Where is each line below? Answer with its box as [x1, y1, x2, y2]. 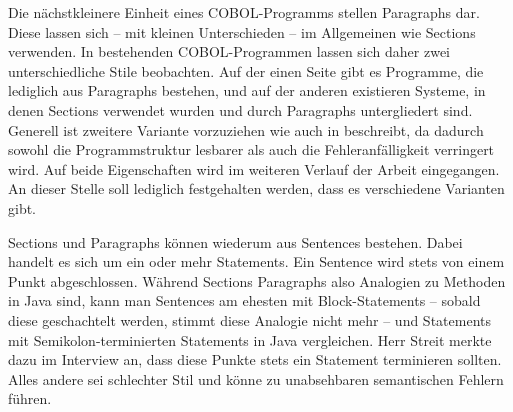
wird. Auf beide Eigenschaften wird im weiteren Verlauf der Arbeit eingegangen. [8, 158, 500, 179]
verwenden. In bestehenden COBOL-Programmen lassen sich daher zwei [8, 41, 451, 62]
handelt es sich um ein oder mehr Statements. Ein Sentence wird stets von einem [8, 251, 505, 272]
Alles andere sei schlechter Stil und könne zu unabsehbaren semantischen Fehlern [8, 368, 504, 389]
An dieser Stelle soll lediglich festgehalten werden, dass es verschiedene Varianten [8, 178, 505, 199]
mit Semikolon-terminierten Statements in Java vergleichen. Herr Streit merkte [8, 329, 492, 350]
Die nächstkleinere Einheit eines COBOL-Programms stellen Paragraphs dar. [8, 2, 480, 22]
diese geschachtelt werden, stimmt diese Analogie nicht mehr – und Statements [8, 309, 491, 330]
